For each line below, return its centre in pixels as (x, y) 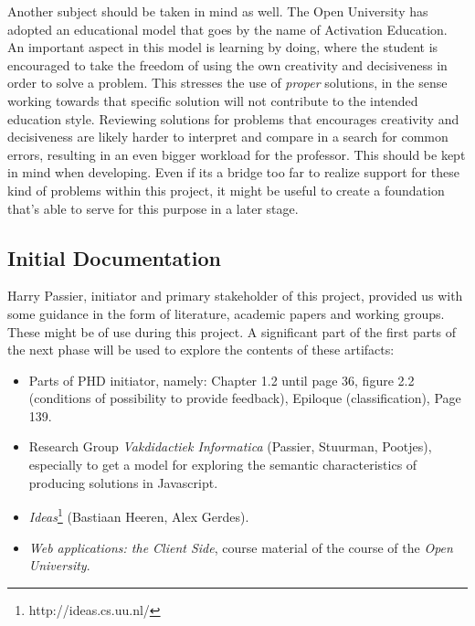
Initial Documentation (114, 257)
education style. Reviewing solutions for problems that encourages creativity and (233, 118)
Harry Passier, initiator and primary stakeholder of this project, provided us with (235, 296)
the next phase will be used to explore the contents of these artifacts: (201, 350)
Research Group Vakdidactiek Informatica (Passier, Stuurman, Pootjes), (230, 446)
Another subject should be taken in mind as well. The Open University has (218, 11)
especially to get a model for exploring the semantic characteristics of (223, 465)
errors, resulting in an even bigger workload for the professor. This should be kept (237, 154)
